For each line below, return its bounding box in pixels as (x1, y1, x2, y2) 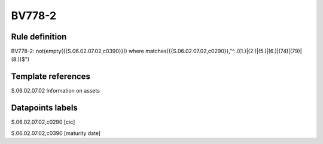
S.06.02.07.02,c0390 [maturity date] (11, 129, 101, 137)
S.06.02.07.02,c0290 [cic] (11, 118, 75, 125)
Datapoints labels (11, 103, 78, 113)
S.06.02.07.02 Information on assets (11, 87, 100, 94)
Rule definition (11, 32, 67, 42)
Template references (11, 72, 91, 82)
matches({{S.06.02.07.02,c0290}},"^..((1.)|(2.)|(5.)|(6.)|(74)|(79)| (145, 48, 302, 55)
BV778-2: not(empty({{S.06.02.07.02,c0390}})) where (11, 48, 145, 55)
